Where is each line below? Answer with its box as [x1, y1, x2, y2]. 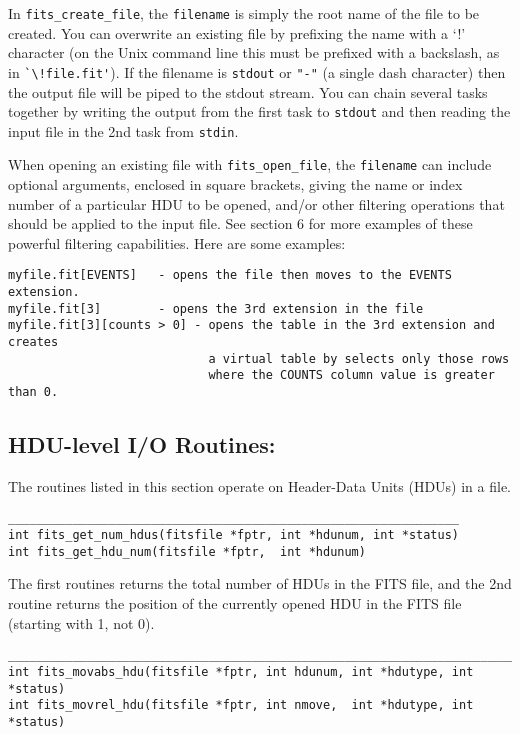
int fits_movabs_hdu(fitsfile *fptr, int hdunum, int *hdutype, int [8, 664, 474, 679]
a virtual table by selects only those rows [208, 351, 510, 366]
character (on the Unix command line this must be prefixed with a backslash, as [8, 42, 500, 63]
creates [8, 335, 59, 350]
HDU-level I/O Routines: [8, 429, 276, 460]
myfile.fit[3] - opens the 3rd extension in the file [8, 301, 424, 316]
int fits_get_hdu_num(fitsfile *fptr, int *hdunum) [8, 544, 366, 559]
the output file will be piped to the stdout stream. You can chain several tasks [8, 81, 488, 102]
